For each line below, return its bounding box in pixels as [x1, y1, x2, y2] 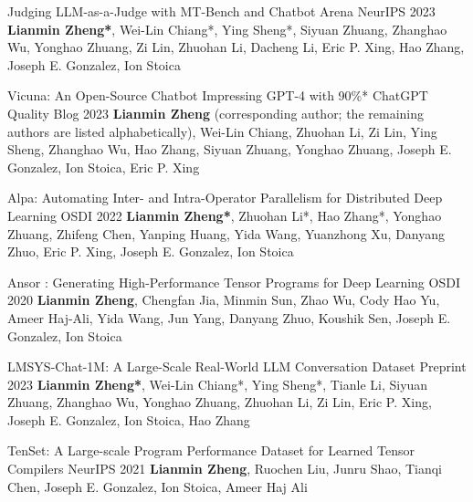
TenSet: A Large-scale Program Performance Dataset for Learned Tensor [7, 441, 415, 460]
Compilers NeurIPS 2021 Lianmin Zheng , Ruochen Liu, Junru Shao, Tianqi [7, 459, 442, 478]
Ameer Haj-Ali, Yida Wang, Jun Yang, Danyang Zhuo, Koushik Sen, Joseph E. [7, 308, 451, 327]
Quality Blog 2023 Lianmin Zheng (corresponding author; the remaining [7, 103, 424, 122]
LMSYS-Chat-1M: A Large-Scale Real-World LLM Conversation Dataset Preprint [7, 357, 467, 376]
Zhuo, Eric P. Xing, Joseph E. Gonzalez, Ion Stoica [7, 242, 294, 261]
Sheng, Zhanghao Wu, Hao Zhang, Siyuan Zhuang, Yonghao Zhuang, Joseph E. [7, 140, 452, 159]
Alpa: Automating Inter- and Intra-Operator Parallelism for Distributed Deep [7, 188, 443, 207]
